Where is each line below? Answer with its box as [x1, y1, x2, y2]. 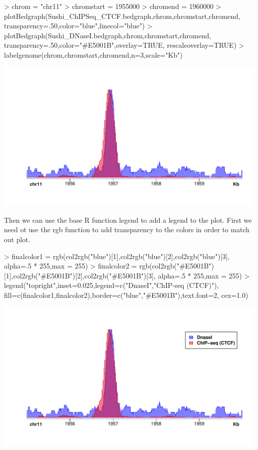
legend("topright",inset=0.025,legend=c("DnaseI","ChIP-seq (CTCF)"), [4, 280, 219, 290]
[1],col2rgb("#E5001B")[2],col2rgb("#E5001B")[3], [4, 270, 156, 280]
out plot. [4, 234, 30, 244]
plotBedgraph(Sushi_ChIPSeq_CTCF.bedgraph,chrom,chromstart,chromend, [4, 10, 241, 21]
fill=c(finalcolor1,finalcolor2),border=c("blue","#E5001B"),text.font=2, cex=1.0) [4, 289, 249, 300]
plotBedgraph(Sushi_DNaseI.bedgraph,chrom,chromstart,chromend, [4, 30, 211, 40]
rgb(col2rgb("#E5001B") [139, 261, 214, 271]
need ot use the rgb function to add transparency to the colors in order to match [4, 224, 250, 235]
